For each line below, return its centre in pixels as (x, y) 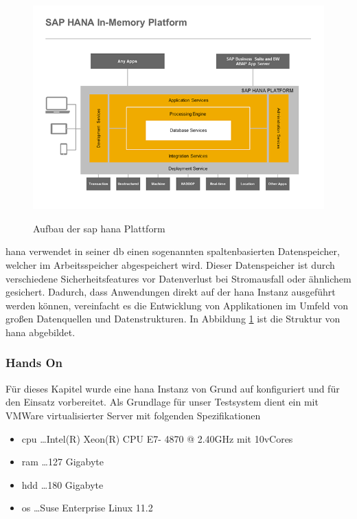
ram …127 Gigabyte (62, 462)
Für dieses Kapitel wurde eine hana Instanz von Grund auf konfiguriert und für (173, 388)
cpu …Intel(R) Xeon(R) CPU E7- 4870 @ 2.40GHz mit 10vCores (157, 438)
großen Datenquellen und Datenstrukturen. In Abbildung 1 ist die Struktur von (173, 319)
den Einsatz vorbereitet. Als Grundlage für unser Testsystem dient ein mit (162, 402)
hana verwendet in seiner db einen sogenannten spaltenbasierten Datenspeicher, (173, 251)
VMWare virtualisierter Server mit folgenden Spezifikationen (133, 415)
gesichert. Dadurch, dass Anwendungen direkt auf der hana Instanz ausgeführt (171, 292)
